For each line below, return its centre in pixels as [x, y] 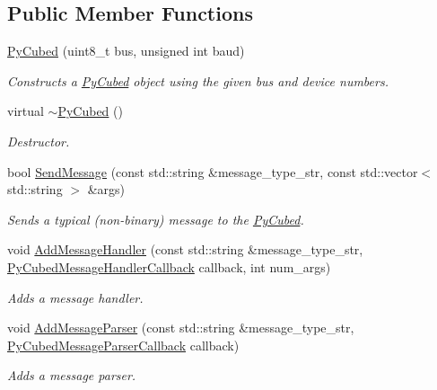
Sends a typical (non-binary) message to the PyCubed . [156, 219]
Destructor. [39, 141]
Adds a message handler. [75, 297]
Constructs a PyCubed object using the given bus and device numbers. [198, 80]
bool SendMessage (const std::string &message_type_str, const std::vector [213, 171]
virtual [26, 111]
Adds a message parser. [72, 375]
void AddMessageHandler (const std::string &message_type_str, [185, 249]
